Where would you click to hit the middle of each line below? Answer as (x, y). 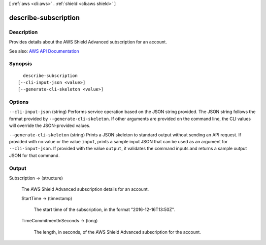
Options (19, 102)
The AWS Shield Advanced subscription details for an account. (85, 189)
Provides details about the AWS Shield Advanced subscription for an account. (88, 42)
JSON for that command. (34, 155)
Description (23, 32)
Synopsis (20, 64)
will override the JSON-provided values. (50, 125)
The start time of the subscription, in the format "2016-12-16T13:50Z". (104, 209)
